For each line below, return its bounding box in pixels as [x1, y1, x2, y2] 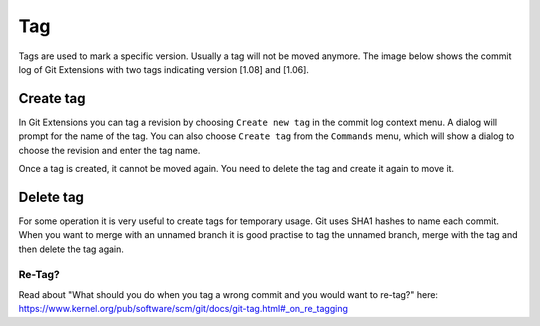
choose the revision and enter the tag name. [18, 144, 201, 156]
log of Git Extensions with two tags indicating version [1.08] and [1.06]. [18, 63, 310, 75]
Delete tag [18, 188, 85, 205]
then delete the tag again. [18, 243, 125, 255]
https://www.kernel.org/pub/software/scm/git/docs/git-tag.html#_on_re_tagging [18, 303, 349, 315]
